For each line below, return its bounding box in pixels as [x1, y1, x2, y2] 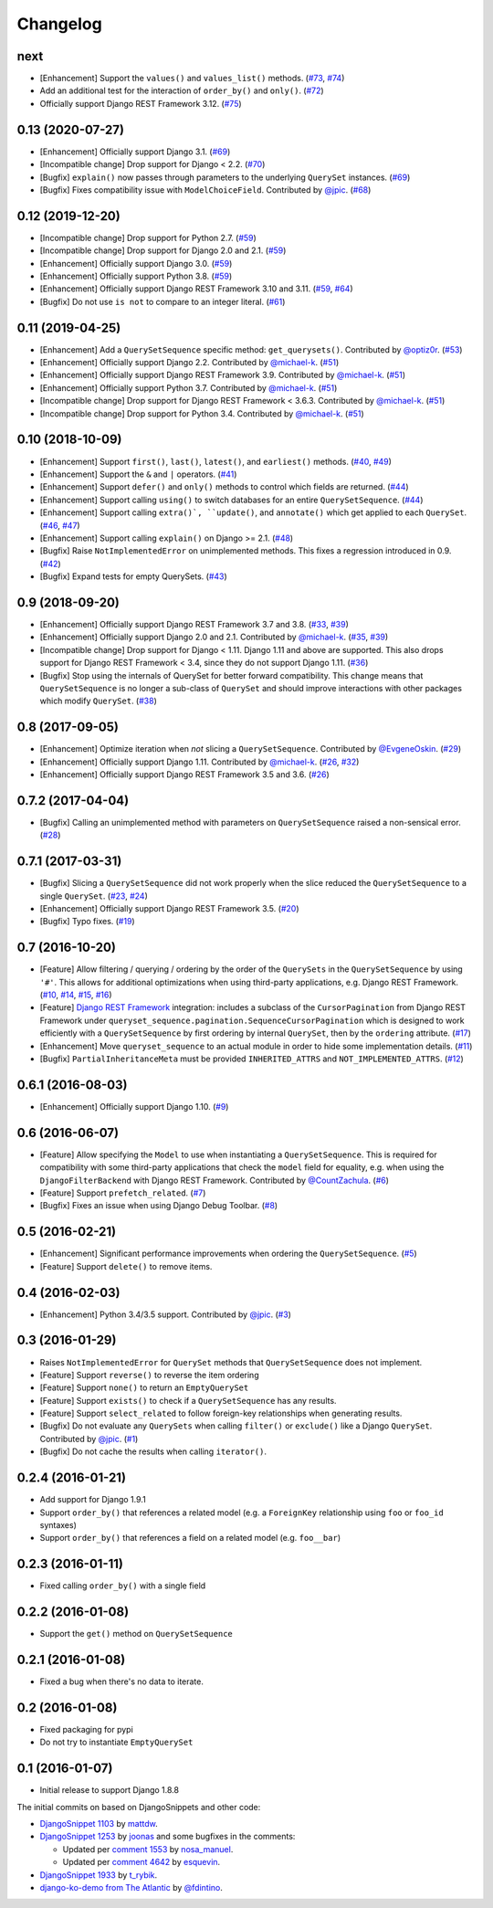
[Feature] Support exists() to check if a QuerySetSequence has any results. [39, 1395, 337, 1406]
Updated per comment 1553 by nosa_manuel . [62, 1843, 234, 1854]
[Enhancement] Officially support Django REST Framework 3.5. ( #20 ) [39, 902, 299, 913]
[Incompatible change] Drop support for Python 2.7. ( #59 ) [39, 232, 257, 243]
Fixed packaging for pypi [39, 1724, 134, 1734]
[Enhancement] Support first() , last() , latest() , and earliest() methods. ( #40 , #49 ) [39, 456, 393, 467]
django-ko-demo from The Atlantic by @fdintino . [39, 1882, 224, 1892]
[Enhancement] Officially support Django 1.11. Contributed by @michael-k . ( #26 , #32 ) [39, 756, 360, 767]
